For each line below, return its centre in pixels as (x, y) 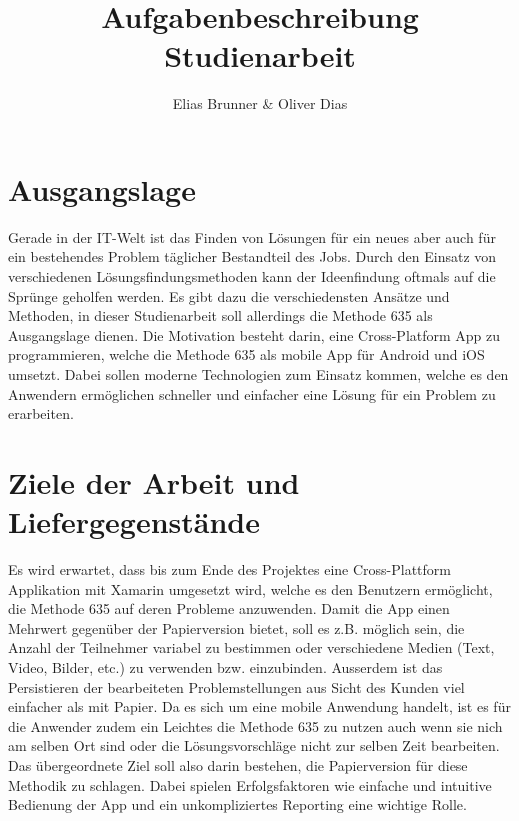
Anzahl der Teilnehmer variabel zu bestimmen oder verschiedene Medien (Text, (251, 647)
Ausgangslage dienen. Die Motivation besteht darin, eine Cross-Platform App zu (254, 334)
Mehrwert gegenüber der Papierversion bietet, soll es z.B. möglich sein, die (236, 627)
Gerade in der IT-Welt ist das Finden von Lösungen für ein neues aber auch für (252, 236)
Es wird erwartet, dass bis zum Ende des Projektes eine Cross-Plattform (229, 569)
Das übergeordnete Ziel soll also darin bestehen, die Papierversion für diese (238, 765)
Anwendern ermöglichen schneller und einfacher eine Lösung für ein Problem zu (252, 393)
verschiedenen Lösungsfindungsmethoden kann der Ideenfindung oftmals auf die (252, 276)
